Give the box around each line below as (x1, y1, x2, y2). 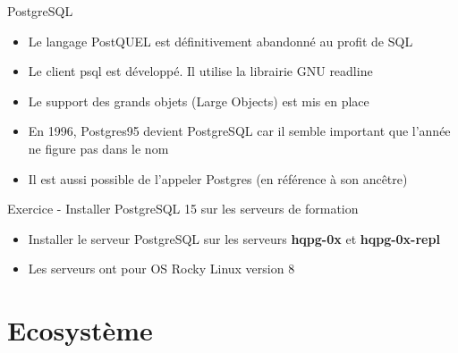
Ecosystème (7, 312, 153, 349)
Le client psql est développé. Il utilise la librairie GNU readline (28, 62, 373, 80)
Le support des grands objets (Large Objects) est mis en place (28, 91, 369, 110)
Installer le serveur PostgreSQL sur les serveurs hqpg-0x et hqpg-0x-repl (28, 229, 440, 248)
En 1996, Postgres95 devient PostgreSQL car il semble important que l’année (28, 122, 451, 140)
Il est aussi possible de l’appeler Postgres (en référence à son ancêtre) (28, 169, 408, 188)
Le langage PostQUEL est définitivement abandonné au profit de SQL (28, 31, 413, 50)
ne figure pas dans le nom (28, 139, 169, 157)
